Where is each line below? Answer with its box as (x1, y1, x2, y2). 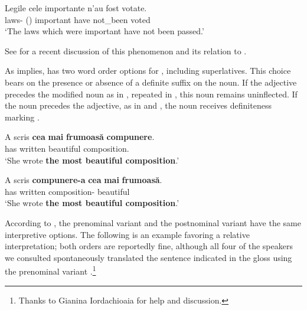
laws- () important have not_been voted (5, 13, 151, 25)
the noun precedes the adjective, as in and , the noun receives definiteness (5, 99, 272, 112)
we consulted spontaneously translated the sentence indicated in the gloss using (5, 251, 292, 263)
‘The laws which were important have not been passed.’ (5, 25, 204, 37)
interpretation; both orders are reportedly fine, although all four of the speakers (5, 240, 293, 252)
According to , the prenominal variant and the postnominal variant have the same (5, 216, 301, 229)
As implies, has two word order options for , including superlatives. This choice (5, 64, 291, 77)
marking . (5, 110, 40, 123)
